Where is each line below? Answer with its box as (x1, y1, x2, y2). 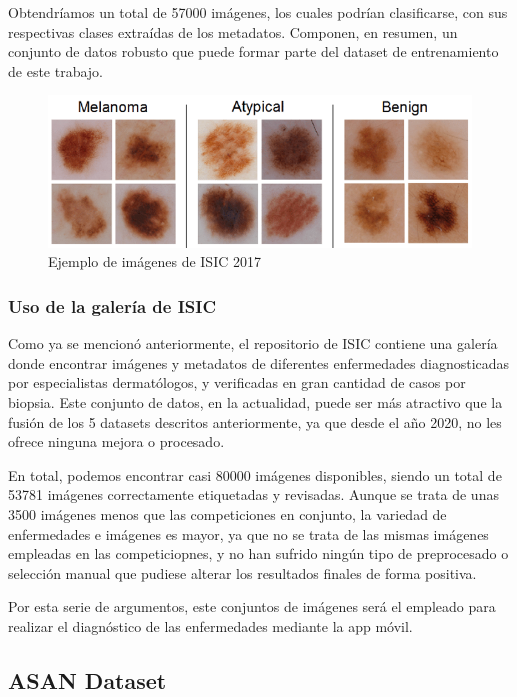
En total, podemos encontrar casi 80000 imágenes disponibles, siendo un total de (8, 464, 502, 485)
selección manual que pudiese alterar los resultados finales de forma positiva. (8, 562, 477, 583)
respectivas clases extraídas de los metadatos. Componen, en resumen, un (8, 21, 458, 42)
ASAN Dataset (8, 664, 167, 695)
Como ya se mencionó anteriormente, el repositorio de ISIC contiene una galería (8, 333, 498, 354)
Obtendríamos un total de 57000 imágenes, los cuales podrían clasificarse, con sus (8, 2, 508, 22)
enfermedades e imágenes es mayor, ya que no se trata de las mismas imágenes (8, 523, 489, 544)
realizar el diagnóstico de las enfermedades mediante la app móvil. (8, 615, 413, 636)
